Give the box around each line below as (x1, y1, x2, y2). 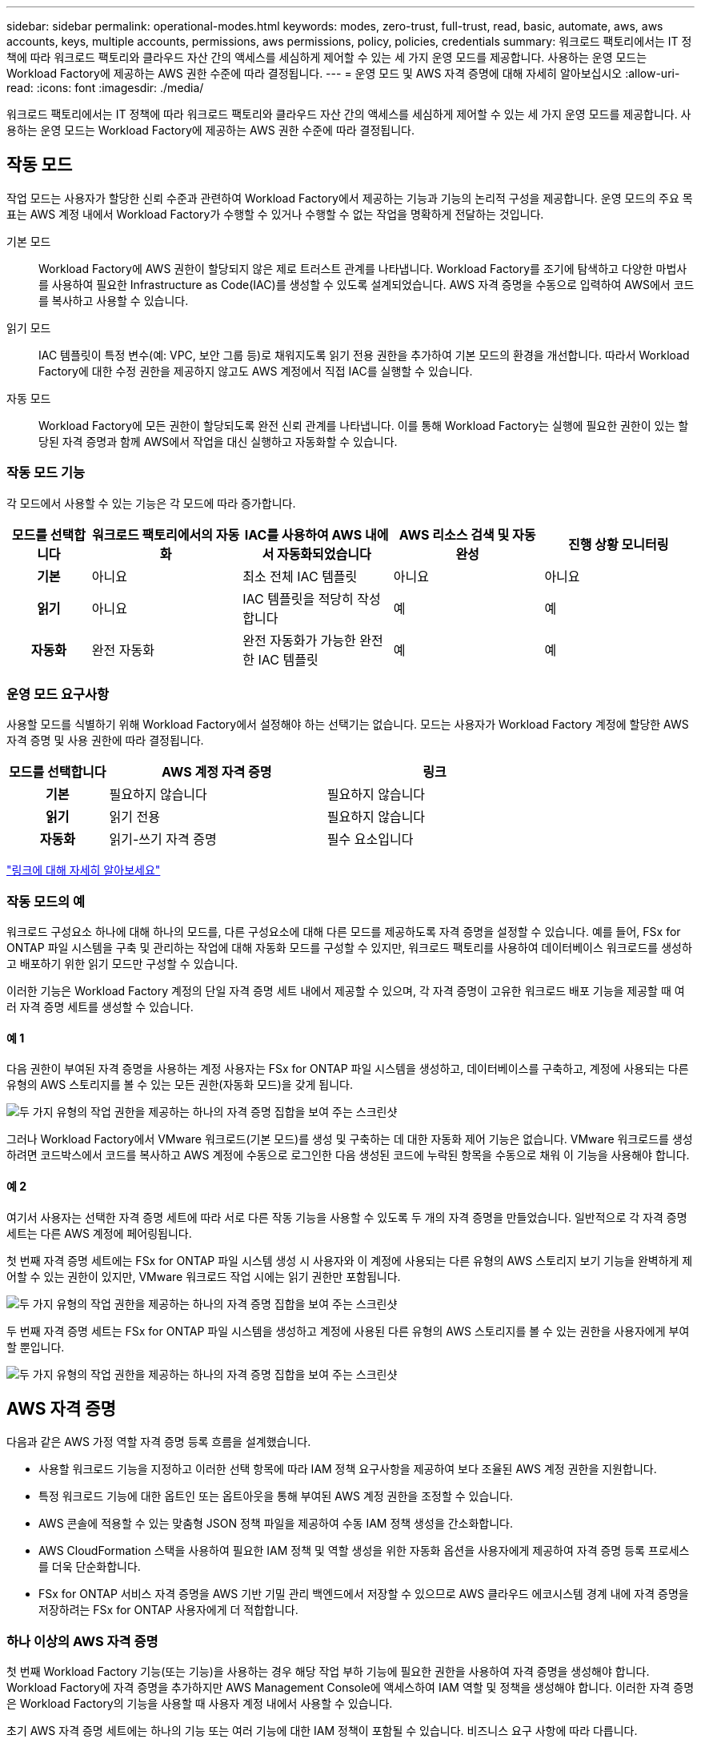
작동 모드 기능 (6, 464, 86, 481)
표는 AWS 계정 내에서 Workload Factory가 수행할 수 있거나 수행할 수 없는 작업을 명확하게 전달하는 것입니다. (6, 207, 544, 221)
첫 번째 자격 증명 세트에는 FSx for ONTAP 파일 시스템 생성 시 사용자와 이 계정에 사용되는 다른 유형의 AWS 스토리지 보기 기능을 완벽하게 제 (6, 1253, 693, 1267)
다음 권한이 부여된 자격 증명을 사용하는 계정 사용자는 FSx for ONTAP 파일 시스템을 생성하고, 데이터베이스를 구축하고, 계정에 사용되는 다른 (6, 1062, 689, 1076)
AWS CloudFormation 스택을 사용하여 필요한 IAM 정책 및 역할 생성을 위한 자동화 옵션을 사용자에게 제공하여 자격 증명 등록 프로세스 (38, 1544, 690, 1558)
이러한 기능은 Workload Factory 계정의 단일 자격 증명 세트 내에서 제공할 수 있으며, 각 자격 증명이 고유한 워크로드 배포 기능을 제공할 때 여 (6, 984, 685, 998)
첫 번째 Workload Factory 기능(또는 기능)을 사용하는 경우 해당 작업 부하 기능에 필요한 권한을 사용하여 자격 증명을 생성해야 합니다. (6, 1665, 650, 1679)
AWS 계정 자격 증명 (161, 764, 272, 781)
